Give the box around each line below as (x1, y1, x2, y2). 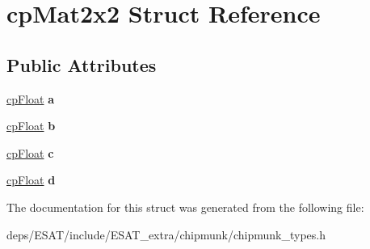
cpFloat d (6, 171, 56, 188)
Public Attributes (6, 52, 157, 77)
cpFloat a (6, 90, 54, 107)
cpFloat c (6, 144, 54, 161)
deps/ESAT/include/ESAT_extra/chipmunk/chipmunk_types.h (6, 226, 326, 243)
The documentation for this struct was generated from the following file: (6, 198, 364, 215)
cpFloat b (6, 117, 56, 134)
